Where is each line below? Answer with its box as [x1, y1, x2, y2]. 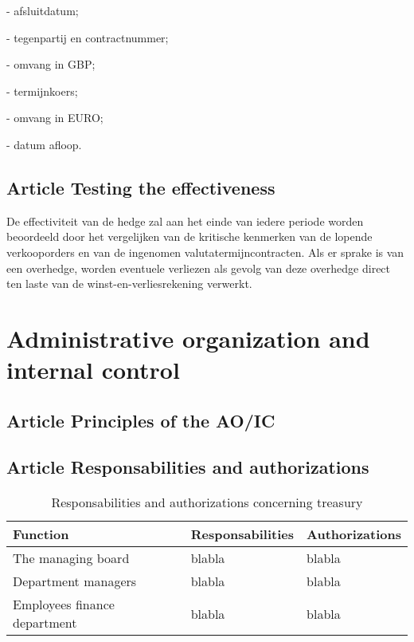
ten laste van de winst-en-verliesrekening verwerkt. [6, 275, 252, 292]
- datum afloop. [6, 136, 82, 152]
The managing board [13, 549, 130, 568]
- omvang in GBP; [6, 56, 96, 73]
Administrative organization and [6, 321, 370, 354]
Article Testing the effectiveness [6, 175, 275, 199]
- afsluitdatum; [6, 2, 79, 18]
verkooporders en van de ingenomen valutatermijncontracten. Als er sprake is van [6, 243, 404, 260]
